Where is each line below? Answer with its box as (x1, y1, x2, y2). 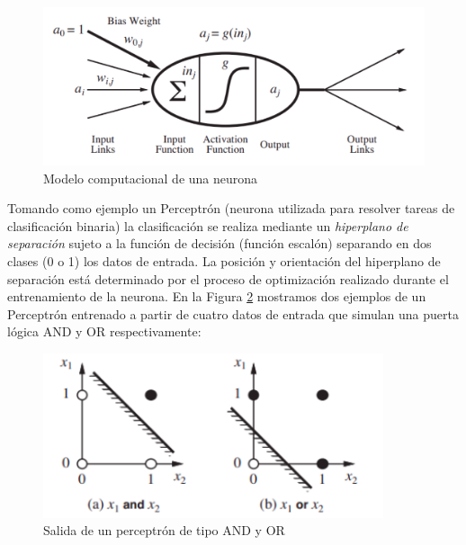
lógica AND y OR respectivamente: (7, 322, 202, 341)
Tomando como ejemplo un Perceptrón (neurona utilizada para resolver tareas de (7, 199, 455, 218)
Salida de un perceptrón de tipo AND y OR (43, 521, 285, 540)
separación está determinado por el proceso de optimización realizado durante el (7, 269, 449, 288)
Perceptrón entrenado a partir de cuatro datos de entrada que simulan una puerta (7, 304, 459, 323)
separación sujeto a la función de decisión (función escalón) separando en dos (7, 234, 432, 253)
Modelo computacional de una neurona (43, 168, 258, 187)
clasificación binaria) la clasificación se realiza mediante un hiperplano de (7, 216, 408, 235)
